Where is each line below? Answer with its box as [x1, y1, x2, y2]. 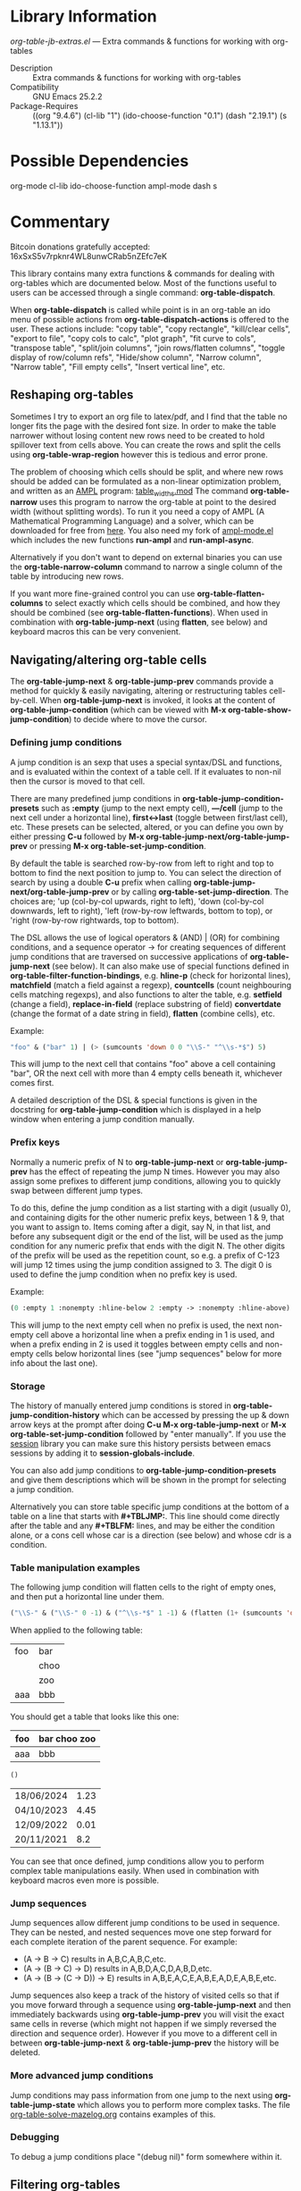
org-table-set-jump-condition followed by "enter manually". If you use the [10, 1428, 287, 1440]
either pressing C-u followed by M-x [10, 831, 145, 842]
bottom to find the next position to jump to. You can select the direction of [10, 867, 282, 877]
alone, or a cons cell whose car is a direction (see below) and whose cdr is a [10, 1530, 292, 1540]
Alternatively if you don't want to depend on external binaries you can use [10, 552, 282, 563]
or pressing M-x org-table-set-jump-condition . [29, 840, 206, 851]
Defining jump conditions [10, 736, 122, 749]
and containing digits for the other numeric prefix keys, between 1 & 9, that [10, 1212, 285, 1222]
